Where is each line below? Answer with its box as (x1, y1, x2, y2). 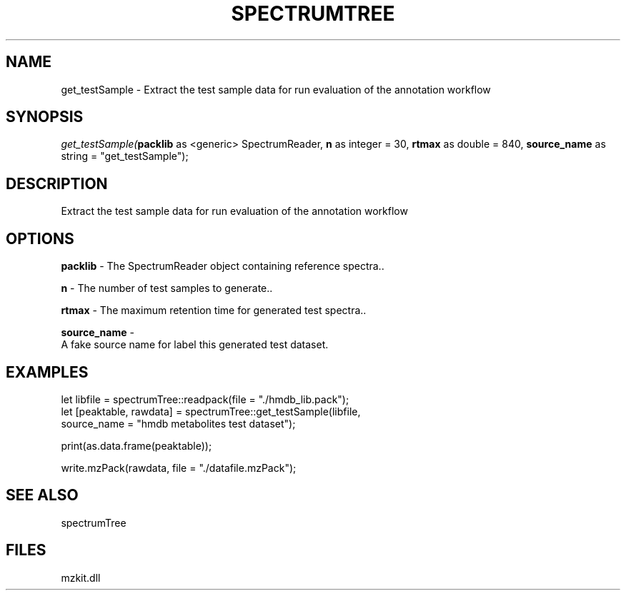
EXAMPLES (6, 363, 89, 381)
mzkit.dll (61, 571, 101, 584)
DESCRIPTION (6, 174, 108, 193)
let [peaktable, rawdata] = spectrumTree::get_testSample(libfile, (61, 405, 361, 418)
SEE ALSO (6, 486, 79, 505)
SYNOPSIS (6, 108, 84, 126)
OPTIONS (6, 229, 74, 248)
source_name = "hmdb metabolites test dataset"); (61, 417, 296, 430)
